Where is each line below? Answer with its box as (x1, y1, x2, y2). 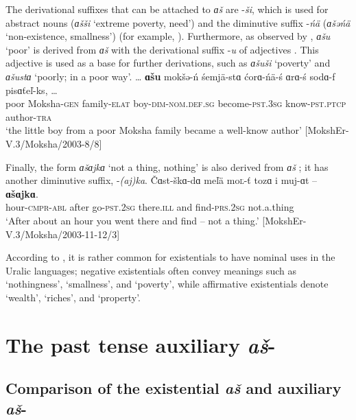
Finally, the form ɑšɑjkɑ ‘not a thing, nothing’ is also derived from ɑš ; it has (5, 159, 329, 174)
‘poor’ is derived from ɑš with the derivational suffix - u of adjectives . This (5, 42, 319, 56)
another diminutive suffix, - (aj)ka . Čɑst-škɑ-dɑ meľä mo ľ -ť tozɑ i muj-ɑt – (5, 173, 318, 187)
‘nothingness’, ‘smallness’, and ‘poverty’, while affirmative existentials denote (5, 277, 329, 291)
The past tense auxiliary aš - (5, 330, 276, 359)
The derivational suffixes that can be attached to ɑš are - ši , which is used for (5, 2, 329, 16)
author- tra (5, 109, 52, 124)
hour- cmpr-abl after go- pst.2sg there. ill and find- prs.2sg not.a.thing (5, 200, 294, 214)
